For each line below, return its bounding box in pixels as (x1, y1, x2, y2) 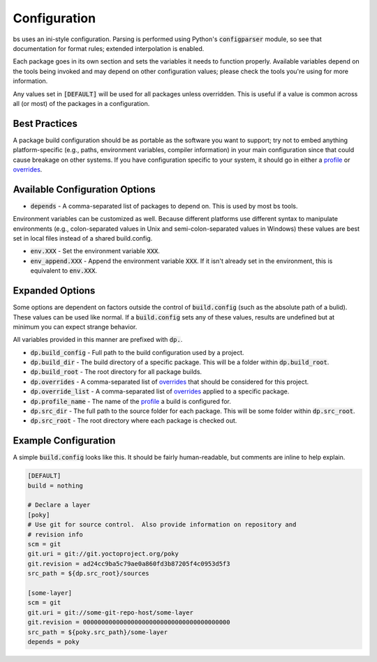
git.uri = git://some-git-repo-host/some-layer (27, 608, 193, 617)
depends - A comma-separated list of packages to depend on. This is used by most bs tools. (30, 202, 298, 210)
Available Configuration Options (13, 183, 156, 195)
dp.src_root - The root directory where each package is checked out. (30, 416, 237, 425)
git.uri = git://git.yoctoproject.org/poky (27, 550, 179, 558)
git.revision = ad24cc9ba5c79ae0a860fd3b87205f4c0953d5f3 (27, 559, 230, 568)
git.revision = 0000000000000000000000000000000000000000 (27, 618, 230, 626)
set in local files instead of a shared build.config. (13, 234, 153, 243)
